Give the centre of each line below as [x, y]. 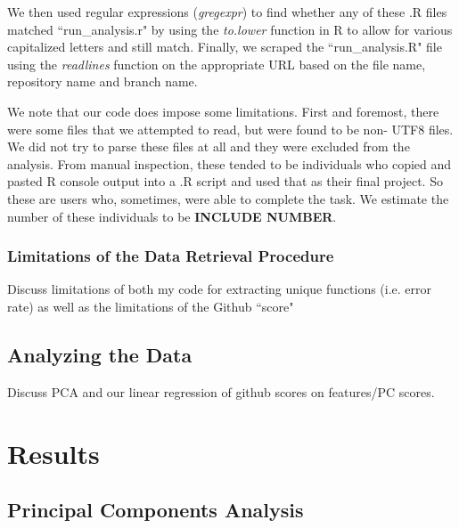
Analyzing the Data [100, 354]
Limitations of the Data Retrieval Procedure [171, 256]
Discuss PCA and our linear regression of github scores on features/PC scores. [221, 391]
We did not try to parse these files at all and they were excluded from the [209, 146]
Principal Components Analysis [156, 510]
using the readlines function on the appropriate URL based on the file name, [217, 64]
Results [53, 453]
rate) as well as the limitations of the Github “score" [151, 306]
